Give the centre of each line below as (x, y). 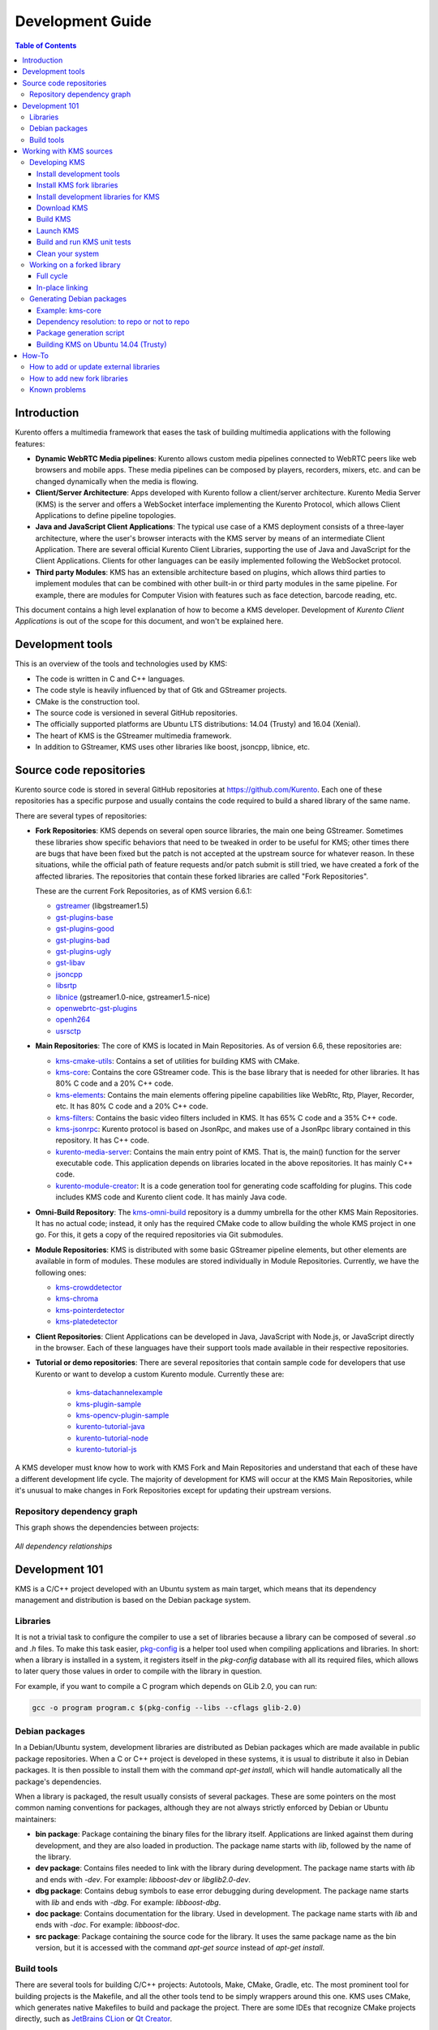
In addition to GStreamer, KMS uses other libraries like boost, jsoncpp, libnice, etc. (173, 747)
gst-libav (70, 963)
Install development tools (79, 174)
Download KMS (62, 208)
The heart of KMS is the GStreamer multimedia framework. (133, 736)
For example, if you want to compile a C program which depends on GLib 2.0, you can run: (166, 1686)
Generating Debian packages (78, 299)
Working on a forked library (75, 265)
